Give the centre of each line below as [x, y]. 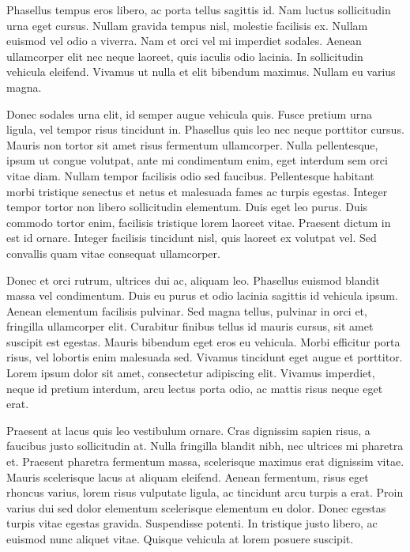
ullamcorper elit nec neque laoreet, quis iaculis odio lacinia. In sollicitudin [185, 56]
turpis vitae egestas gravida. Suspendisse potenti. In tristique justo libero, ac [192, 523]
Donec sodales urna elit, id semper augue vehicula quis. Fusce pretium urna [189, 113]
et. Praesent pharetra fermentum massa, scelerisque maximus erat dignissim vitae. [205, 461]
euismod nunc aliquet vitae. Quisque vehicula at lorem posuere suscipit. [180, 539]
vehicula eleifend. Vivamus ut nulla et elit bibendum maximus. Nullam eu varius [201, 72]
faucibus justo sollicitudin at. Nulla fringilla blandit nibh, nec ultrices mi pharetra [205, 446]
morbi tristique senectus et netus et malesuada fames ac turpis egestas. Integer [197, 191]
